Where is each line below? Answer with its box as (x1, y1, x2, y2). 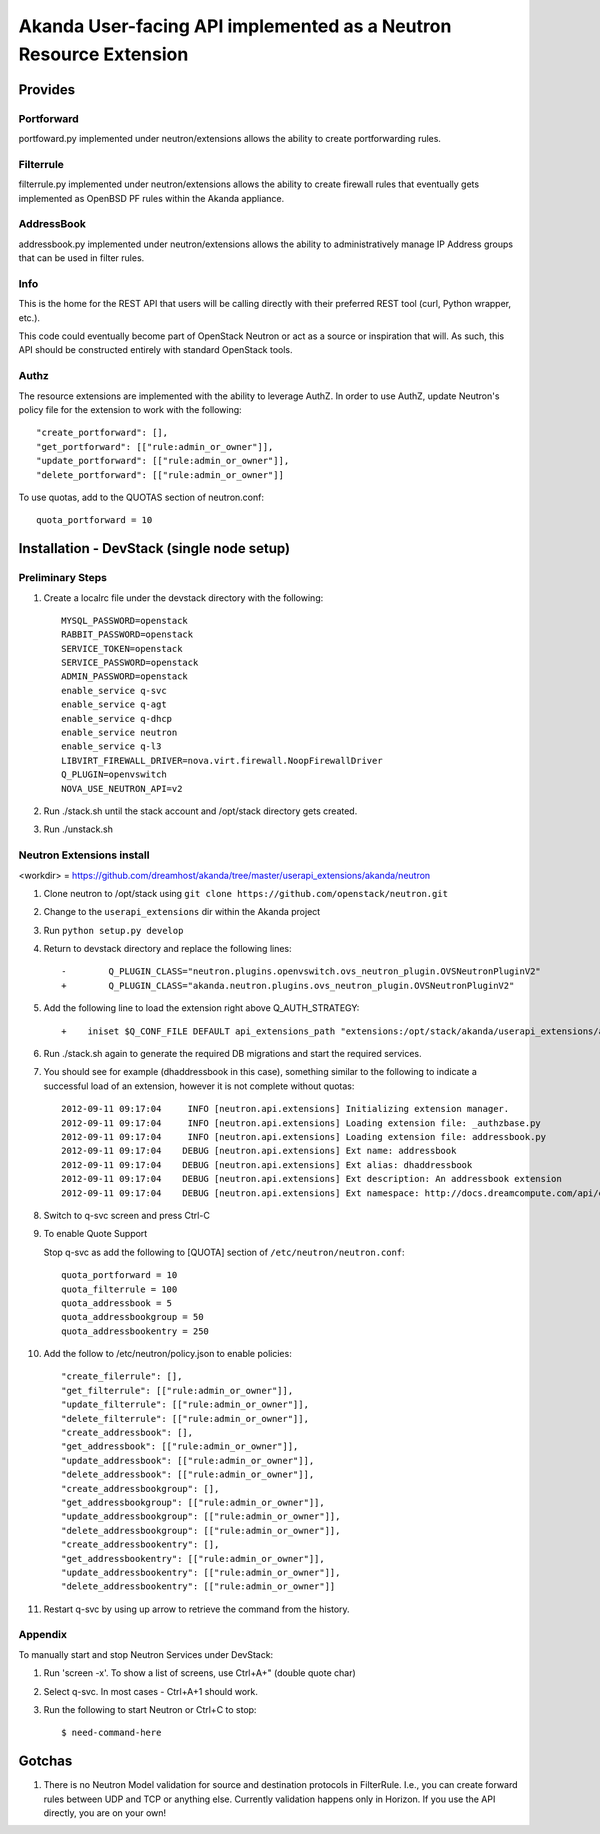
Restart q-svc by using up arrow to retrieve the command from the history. (43, 1603, 350, 1615)
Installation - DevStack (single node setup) (18, 540, 291, 557)
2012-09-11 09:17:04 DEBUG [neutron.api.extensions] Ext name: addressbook (61, 1145, 457, 1157)
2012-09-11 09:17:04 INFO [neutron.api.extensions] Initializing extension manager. (61, 1103, 510, 1115)
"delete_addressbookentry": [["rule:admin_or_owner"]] (61, 1581, 336, 1592)
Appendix (18, 1628, 68, 1642)
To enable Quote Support (43, 1228, 148, 1240)
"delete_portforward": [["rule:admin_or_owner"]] (36, 469, 285, 480)
